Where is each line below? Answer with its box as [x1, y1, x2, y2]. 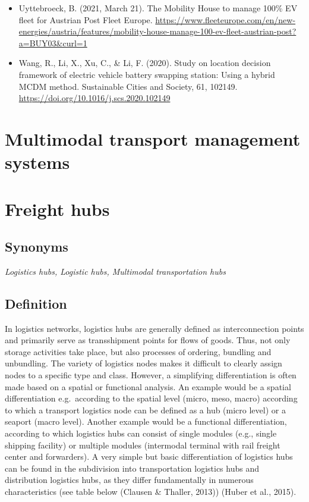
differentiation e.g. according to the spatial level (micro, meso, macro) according [5, 392, 298, 404]
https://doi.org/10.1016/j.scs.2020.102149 [18, 92, 171, 104]
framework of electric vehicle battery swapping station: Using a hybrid [18, 68, 275, 80]
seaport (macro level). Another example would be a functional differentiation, [5, 415, 287, 428]
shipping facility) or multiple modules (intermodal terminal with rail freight [5, 438, 280, 451]
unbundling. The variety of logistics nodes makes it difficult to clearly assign [5, 357, 282, 369]
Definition [5, 294, 67, 312]
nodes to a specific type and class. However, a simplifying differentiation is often [5, 369, 297, 381]
